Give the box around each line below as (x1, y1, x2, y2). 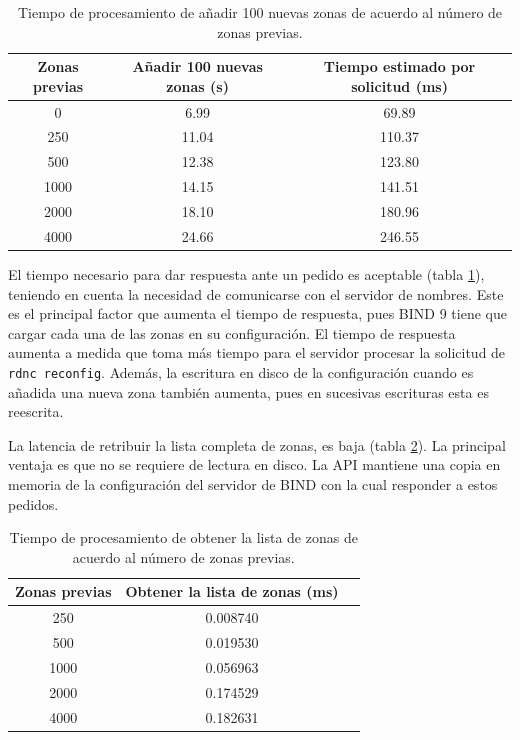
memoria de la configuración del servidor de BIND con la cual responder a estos (8, 473, 498, 494)
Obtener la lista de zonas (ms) (125, 581, 339, 602)
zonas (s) (166, 75, 229, 96)
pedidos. (8, 493, 59, 514)
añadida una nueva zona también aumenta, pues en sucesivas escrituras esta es (8, 381, 489, 402)
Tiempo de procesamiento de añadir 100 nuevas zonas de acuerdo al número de (17, 2, 503, 22)
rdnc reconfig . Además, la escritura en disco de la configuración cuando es (8, 361, 474, 382)
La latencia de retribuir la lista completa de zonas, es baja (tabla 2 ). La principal (8, 434, 506, 455)
